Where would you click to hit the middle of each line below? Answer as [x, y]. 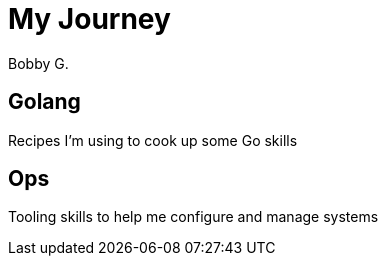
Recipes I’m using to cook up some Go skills [153, 140]
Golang [44, 102]
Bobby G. [38, 63]
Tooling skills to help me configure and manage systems [193, 217]
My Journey [89, 19]
